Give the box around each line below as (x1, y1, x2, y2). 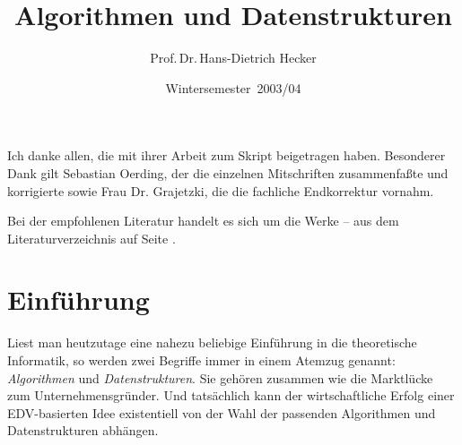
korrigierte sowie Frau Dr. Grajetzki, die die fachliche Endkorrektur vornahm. (7, 181, 434, 200)
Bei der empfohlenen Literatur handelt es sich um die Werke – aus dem (7, 211, 399, 230)
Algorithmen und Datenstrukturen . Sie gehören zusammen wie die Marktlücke (7, 368, 433, 387)
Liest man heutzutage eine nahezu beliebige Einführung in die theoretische (7, 333, 417, 352)
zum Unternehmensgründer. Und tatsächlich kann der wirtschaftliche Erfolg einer (7, 386, 455, 405)
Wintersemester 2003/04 (165, 78, 301, 97)
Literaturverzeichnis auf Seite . (7, 228, 176, 247)
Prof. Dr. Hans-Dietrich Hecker (150, 48, 317, 67)
